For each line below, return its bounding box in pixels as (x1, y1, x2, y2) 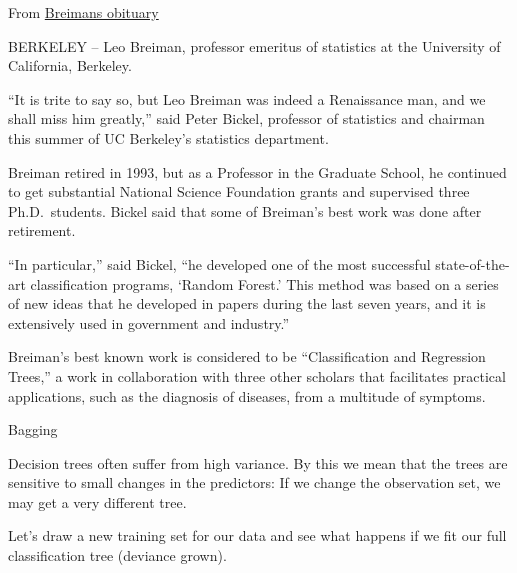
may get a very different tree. (8, 491, 187, 512)
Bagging (8, 419, 58, 440)
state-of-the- (435, 253, 510, 274)
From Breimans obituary (8, 2, 159, 22)
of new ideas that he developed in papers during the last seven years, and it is (8, 293, 486, 314)
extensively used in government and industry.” (8, 312, 290, 333)
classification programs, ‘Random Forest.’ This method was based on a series (30, 273, 499, 294)
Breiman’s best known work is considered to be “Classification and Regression (8, 346, 486, 367)
